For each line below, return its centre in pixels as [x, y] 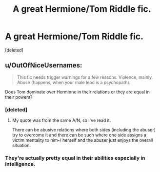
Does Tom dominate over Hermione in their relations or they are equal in [78, 92]
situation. [21, 146]
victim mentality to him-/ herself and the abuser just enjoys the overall [82, 140]
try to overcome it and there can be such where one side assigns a [79, 135]
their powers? [19, 97]
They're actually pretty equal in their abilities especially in [75, 158]
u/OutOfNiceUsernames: [44, 65]
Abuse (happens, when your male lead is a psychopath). [74, 82]
